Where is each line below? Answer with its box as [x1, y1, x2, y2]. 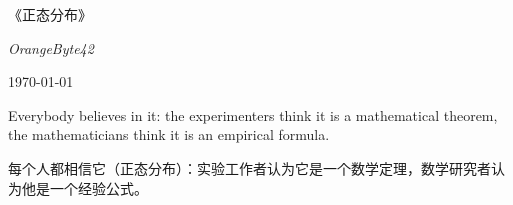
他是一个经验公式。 [21, 177, 148, 198]
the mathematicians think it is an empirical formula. [8, 124, 330, 145]
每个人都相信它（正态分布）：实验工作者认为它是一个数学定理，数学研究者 [8, 157, 491, 178]
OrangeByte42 [8, 37, 94, 58]
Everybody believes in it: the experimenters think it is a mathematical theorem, [8, 104, 498, 125]
